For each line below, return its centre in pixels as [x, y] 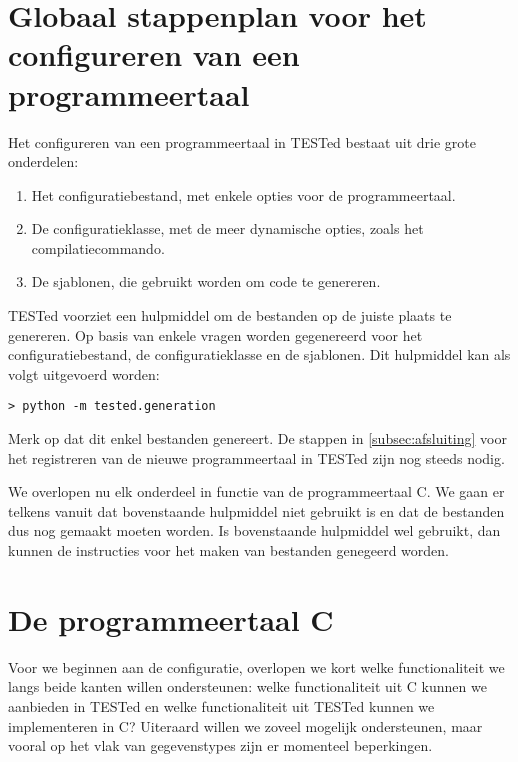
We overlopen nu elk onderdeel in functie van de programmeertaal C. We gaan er [256, 491]
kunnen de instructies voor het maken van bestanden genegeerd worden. [228, 550]
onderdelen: [43, 161]
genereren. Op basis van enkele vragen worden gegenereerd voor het [215, 334]
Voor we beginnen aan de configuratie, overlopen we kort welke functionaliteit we [256, 666]
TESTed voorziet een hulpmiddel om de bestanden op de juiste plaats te [230, 315]
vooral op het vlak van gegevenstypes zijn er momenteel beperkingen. [220, 745]
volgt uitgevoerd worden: [84, 373]
